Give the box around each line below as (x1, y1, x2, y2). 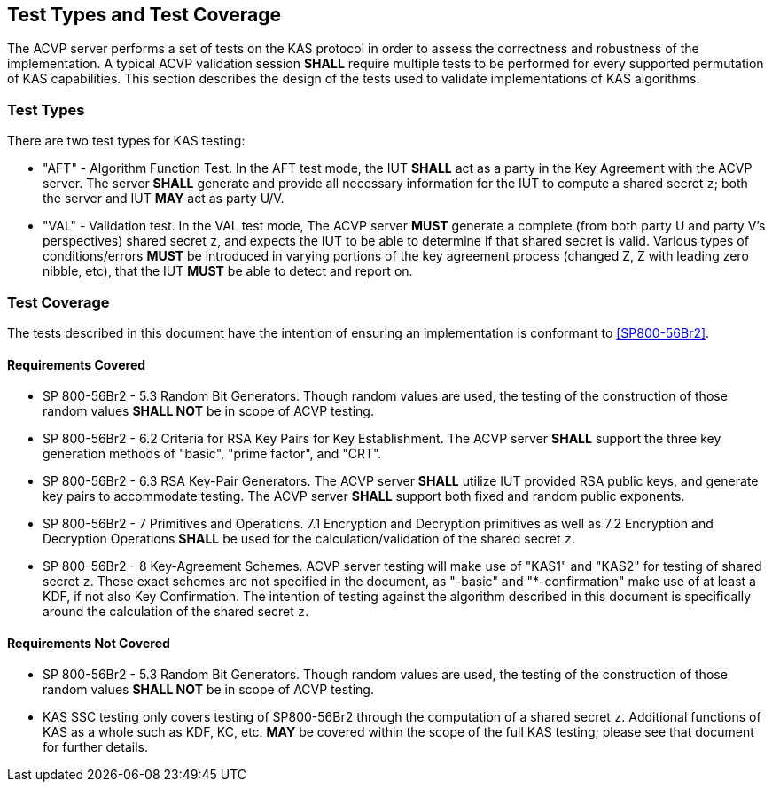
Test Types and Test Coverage (7, 4, 281, 26)
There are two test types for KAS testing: (7, 133, 246, 149)
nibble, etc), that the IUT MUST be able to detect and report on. (43, 263, 413, 279)
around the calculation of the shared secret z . (43, 604, 309, 620)
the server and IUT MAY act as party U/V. (43, 191, 285, 207)
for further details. (43, 739, 148, 755)
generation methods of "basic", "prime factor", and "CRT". (43, 446, 382, 462)
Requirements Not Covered (7, 635, 170, 651)
